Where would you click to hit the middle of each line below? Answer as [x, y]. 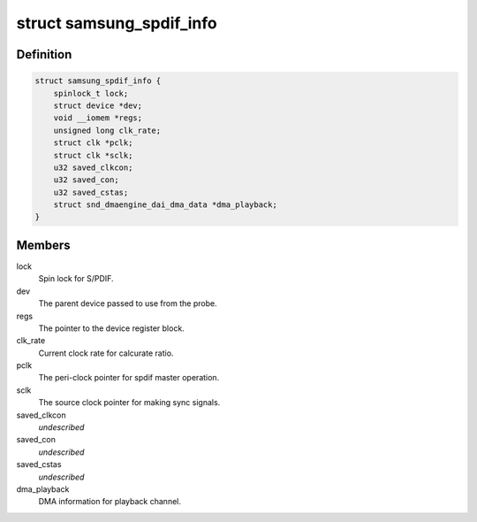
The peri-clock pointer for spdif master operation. [129, 378]
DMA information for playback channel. [110, 502]
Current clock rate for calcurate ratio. [106, 353]
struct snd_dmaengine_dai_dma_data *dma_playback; [165, 205]
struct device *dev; [98, 105]
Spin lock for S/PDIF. [76, 279]
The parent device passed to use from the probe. [128, 303]
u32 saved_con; [86, 180]
